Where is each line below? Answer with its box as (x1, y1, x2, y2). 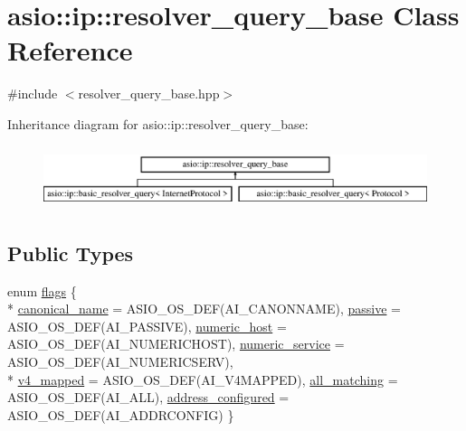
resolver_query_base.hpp (78, 84, 220, 103)
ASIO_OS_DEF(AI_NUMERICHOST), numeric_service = (7, 334, 345, 353)
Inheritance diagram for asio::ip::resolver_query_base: (7, 114, 309, 133)
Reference (7, 32, 133, 69)
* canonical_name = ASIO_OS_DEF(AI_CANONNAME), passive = (7, 299, 401, 318)
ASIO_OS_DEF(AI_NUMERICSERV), (7, 351, 233, 370)
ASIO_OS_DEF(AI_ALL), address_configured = (7, 388, 290, 407)
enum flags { (7, 281, 77, 300)
